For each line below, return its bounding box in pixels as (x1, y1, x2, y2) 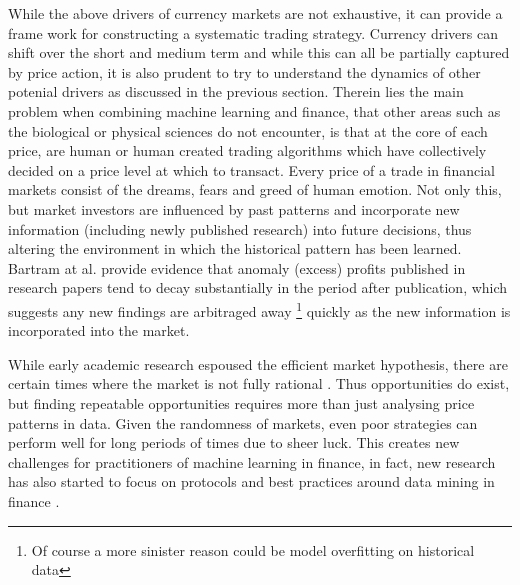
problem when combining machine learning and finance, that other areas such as (8, 100, 501, 121)
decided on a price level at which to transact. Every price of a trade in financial (8, 159, 495, 180)
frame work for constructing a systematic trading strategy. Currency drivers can (8, 22, 498, 43)
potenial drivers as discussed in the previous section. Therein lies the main (8, 81, 464, 102)
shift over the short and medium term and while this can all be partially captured (8, 42, 510, 63)
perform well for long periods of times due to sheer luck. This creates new (8, 432, 460, 453)
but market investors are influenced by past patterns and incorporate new (8, 198, 460, 219)
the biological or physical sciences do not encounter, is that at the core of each (8, 120, 488, 141)
